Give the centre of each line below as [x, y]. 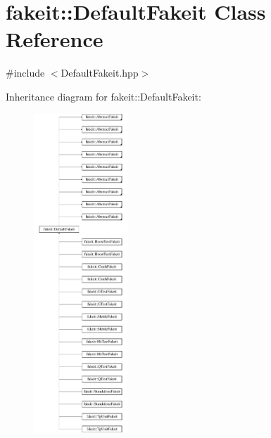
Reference [55, 39]
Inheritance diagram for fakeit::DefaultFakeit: [103, 96]
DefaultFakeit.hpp [100, 73]
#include [25, 73]
